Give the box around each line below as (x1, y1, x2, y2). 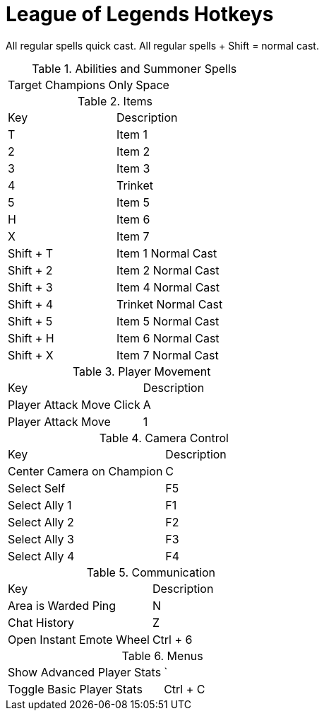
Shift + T (8, 246, 54, 260)
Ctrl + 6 (152, 632, 193, 647)
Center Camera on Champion (8, 463, 163, 478)
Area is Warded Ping (8, 598, 116, 613)
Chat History (8, 615, 75, 630)
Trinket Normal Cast (116, 296, 223, 311)
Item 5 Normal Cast (116, 313, 220, 328)
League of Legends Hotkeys (6, 2, 274, 26)
